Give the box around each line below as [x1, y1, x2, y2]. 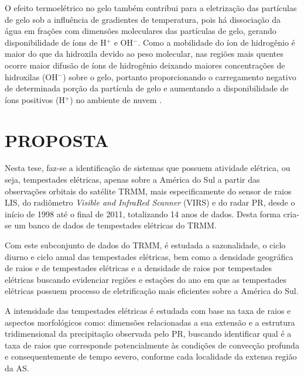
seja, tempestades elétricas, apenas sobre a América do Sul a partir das [5, 173, 260, 186]
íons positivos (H [5, 93, 65, 105]
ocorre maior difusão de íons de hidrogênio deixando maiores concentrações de [5, 59, 285, 71]
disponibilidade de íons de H [5, 36, 107, 48]
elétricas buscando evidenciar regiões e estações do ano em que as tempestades [5, 273, 286, 285]
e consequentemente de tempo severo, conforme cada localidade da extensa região [5, 350, 297, 363]
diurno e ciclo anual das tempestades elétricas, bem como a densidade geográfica [5, 250, 293, 262]
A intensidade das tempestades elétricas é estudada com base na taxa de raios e [5, 305, 291, 316]
